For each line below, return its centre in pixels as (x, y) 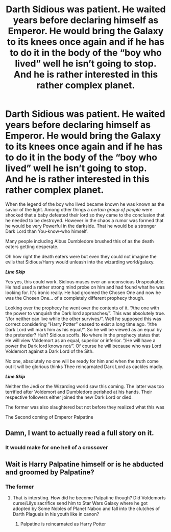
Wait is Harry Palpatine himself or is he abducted (84, 464)
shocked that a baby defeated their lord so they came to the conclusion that (85, 215)
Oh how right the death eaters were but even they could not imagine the (81, 256)
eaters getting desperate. (32, 247)
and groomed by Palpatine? (50, 472)
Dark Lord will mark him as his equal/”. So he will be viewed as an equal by (84, 329)
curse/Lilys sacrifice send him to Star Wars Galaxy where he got (80, 503)
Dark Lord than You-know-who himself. (47, 231)
